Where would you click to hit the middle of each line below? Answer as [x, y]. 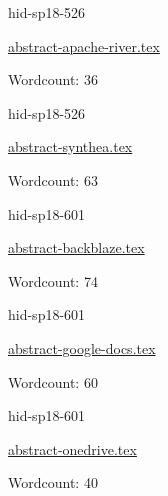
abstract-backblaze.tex [76, 247]
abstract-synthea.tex [70, 146]
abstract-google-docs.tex [82, 347]
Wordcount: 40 [53, 482]
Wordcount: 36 [53, 79]
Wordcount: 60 [53, 381]
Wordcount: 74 [53, 280]
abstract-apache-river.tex [84, 45]
